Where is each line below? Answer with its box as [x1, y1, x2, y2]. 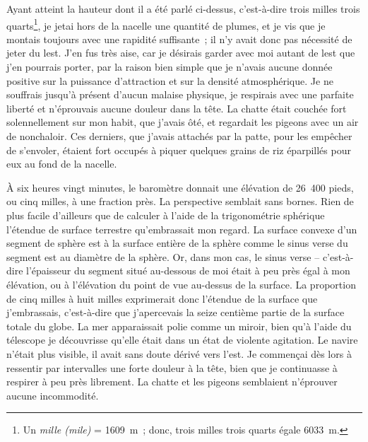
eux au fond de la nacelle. [6, 156, 117, 171]
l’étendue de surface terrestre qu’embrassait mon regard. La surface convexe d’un [6, 221, 357, 236]
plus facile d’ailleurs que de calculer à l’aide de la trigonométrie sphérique [6, 207, 325, 222]
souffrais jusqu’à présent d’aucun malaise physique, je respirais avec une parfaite [6, 87, 354, 102]
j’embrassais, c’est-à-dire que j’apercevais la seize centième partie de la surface [6, 305, 345, 320]
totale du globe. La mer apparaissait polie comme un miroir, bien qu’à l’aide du [6, 318, 352, 333]
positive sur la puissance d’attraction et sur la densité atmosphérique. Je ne [6, 73, 333, 88]
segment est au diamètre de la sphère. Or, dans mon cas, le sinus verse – [6, 249, 320, 264]
